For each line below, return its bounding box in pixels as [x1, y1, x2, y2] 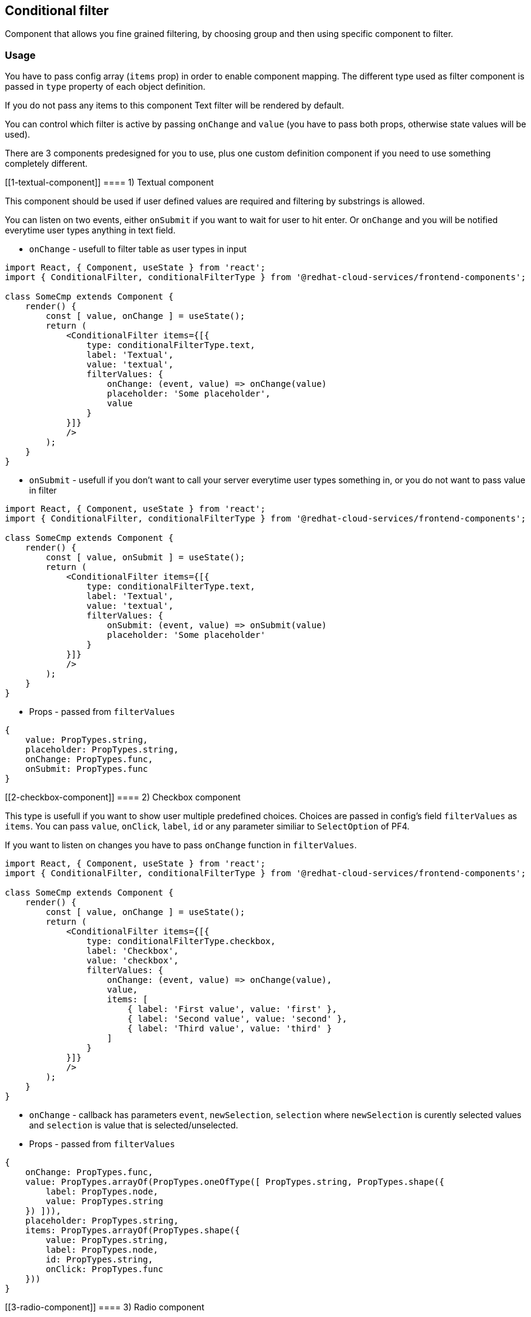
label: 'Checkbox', [86, 946, 179, 956]
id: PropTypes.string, [45, 1255, 153, 1265]
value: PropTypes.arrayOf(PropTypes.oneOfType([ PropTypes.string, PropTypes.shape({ [25, 1177, 444, 1187]
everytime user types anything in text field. [5, 225, 176, 236]
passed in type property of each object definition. [5, 81, 205, 92]
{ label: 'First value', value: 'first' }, [127, 1004, 337, 1014]
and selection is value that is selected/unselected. [29, 1120, 238, 1131]
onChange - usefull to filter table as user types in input [29, 244, 247, 255]
